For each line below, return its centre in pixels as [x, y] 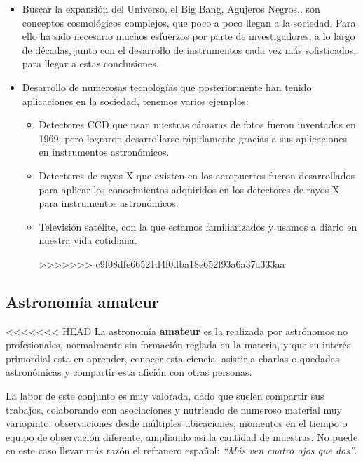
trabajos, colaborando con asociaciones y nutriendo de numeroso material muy [174, 409]
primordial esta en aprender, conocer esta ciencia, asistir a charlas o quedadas [173, 358]
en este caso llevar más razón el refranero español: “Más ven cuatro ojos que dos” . [181, 450]
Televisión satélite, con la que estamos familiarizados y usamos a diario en [198, 226]
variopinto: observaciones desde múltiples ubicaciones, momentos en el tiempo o [177, 423]
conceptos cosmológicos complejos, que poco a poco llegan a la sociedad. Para [189, 22]
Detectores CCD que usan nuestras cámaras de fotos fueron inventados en [197, 124]
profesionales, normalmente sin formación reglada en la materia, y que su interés [178, 345]
